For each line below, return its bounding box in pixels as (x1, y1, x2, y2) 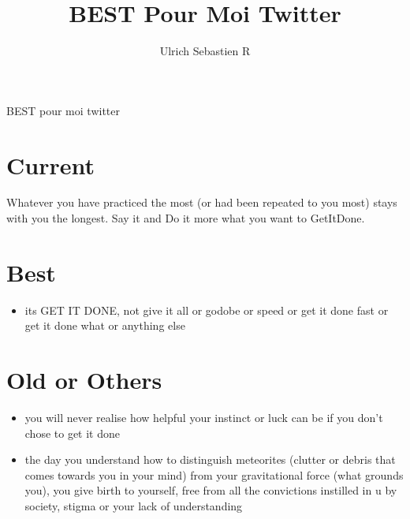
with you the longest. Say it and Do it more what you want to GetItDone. (6, 210, 365, 226)
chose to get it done (24, 424, 121, 441)
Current (6, 148, 95, 181)
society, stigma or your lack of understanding (24, 498, 243, 514)
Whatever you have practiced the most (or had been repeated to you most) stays (6, 194, 397, 211)
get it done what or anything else (24, 317, 185, 334)
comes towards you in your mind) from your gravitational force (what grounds (24, 466, 404, 483)
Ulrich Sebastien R (159, 43, 251, 59)
